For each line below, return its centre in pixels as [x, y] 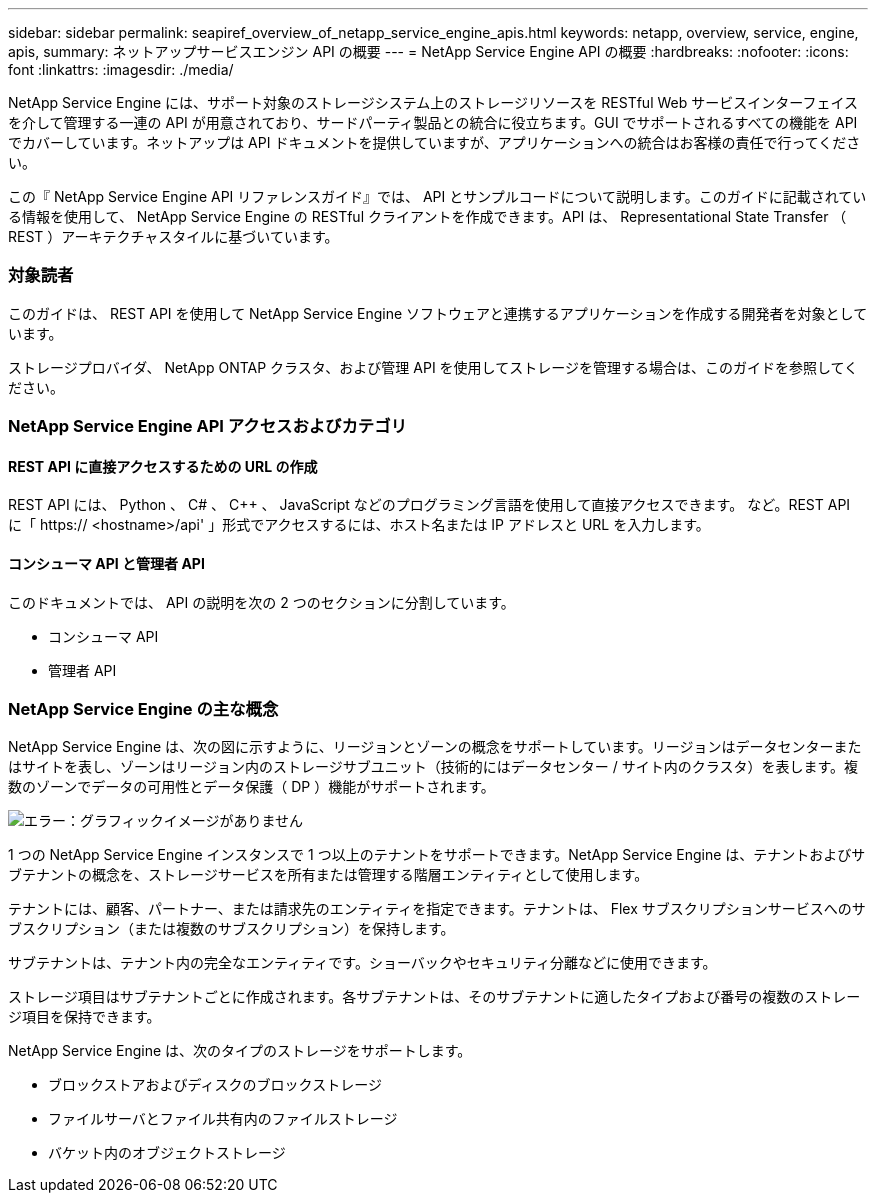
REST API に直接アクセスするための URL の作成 [163, 466]
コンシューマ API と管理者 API [106, 563]
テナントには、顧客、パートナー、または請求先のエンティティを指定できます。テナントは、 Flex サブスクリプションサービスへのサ [437, 909]
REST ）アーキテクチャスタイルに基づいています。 [173, 236]
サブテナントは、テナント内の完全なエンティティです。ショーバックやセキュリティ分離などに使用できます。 [362, 963]
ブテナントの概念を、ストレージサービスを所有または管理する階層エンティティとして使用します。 [328, 875]
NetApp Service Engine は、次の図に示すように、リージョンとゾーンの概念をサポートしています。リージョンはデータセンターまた [435, 747]
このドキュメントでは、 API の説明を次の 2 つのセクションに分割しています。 [261, 602]
